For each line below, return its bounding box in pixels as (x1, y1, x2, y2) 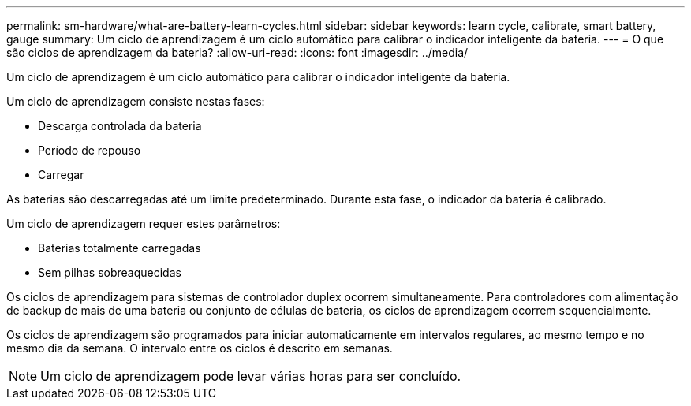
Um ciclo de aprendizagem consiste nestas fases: (6, 95, 265, 108)
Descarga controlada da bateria (38, 119, 202, 132)
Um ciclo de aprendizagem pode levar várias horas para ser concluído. (40, 368, 461, 384)
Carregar (38, 168, 84, 181)
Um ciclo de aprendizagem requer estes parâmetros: (6, 217, 281, 230)
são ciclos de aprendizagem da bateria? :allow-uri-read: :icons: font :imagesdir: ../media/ (6, 46, 469, 59)
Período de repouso (38, 143, 141, 157)
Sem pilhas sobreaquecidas (38, 266, 181, 279)
